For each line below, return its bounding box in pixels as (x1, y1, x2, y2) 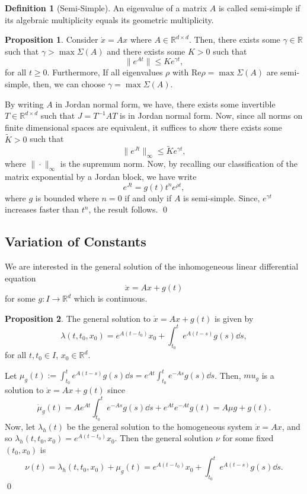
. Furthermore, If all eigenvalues (47, 66, 163, 78)
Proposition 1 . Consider (5, 33, 98, 46)
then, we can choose (33, 78, 105, 90)
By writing (5, 97, 44, 110)
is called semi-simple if (218, 2, 300, 14)
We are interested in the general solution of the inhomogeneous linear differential (5, 260, 299, 273)
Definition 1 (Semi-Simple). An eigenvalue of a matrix (5, 2, 207, 14)
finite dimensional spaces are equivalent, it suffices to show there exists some (5, 121, 282, 133)
